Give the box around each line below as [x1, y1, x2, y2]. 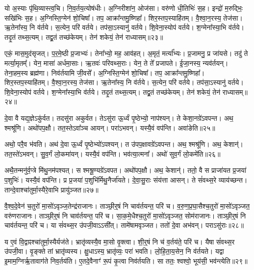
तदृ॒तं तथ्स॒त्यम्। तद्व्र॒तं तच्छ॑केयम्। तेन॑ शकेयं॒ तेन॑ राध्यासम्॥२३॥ [4, 31, 163, 42]
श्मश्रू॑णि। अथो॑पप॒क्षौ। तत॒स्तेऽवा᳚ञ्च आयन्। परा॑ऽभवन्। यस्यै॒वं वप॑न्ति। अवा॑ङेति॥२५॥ [4, 122, 215, 133]
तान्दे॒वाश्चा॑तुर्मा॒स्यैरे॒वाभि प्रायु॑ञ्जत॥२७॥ [4, 184, 99, 194]
